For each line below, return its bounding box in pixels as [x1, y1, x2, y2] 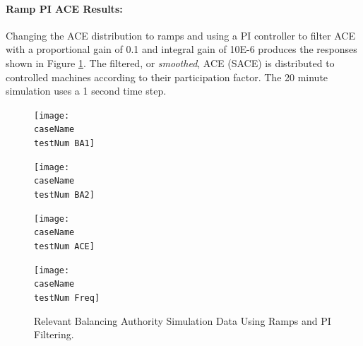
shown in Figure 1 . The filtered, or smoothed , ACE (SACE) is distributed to [6, 55, 335, 70]
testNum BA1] [34, 138, 95, 149]
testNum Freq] [34, 292, 100, 303]
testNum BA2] [34, 190, 95, 201]
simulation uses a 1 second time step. [6, 83, 167, 98]
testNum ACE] [34, 241, 95, 252]
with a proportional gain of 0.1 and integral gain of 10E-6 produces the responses [6, 42, 357, 56]
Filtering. [34, 327, 74, 342]
